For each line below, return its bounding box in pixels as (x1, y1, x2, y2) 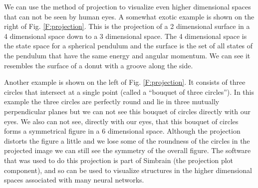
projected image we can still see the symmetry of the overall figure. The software (4, 145, 251, 156)
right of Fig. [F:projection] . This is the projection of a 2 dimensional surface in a (4, 21, 250, 31)
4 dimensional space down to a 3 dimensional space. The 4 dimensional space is (4, 30, 247, 41)
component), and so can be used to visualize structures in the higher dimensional (4, 165, 252, 175)
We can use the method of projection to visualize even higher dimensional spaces (4, 1, 251, 11)
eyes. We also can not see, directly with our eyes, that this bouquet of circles (4, 116, 239, 126)
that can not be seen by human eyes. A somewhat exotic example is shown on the (4, 11, 255, 21)
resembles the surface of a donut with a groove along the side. (4, 60, 193, 70)
